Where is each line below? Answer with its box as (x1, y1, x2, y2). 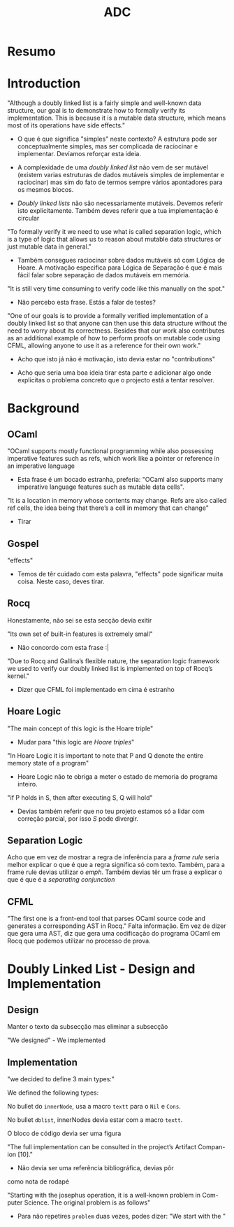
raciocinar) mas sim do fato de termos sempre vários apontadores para (17, 178, 223, 186)
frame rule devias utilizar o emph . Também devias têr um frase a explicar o (7, 868, 223, 876)
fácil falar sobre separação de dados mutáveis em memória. (17, 271, 191, 279)
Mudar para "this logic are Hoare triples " (17, 737, 135, 746)
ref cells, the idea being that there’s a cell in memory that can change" (7, 504, 210, 512)
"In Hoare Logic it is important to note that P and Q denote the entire (7, 751, 204, 760)
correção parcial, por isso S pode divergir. (17, 814, 138, 823)
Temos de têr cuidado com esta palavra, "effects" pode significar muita (17, 569, 224, 578)
